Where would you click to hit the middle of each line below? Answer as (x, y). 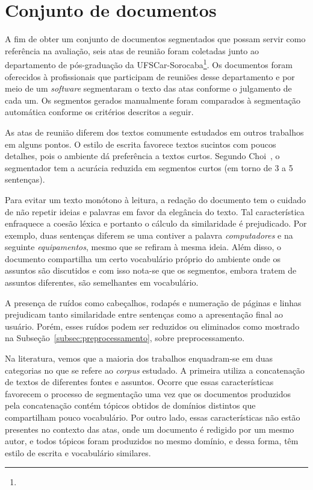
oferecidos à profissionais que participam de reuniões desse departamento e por (150, 76)
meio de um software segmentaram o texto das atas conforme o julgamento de (148, 88)
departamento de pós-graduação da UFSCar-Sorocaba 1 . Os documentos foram (149, 64)
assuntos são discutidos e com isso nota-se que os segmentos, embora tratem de (151, 270)
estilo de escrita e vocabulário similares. (78, 452)
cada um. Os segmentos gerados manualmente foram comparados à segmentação (153, 100)
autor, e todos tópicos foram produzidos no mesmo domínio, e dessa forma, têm (152, 441)
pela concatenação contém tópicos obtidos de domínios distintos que (130, 405)
